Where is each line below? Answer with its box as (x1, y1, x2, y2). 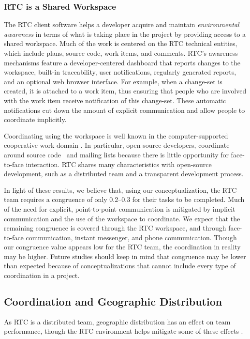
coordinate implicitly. (4, 114, 67, 124)
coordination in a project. (4, 270, 80, 280)
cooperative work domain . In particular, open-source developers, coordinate (4, 140, 230, 150)
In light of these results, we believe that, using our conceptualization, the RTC (4, 185, 237, 195)
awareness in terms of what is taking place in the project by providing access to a (4, 29, 246, 39)
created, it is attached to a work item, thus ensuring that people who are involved (4, 86, 247, 96)
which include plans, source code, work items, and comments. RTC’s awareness (4, 48, 238, 58)
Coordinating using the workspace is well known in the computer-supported (4, 130, 228, 140)
